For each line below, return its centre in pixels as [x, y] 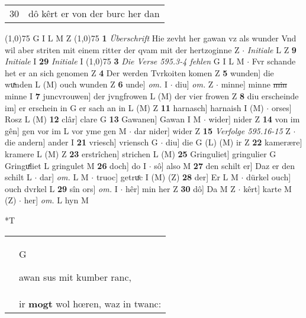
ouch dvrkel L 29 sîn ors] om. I [61, 188]
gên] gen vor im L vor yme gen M [66, 130]
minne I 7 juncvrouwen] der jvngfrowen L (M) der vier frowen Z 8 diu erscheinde [152, 95]
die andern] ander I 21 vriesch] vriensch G [81, 142]
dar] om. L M [64, 177]
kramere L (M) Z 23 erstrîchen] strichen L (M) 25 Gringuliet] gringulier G [141, 153]
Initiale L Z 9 [272, 49]
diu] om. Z [194, 84]
